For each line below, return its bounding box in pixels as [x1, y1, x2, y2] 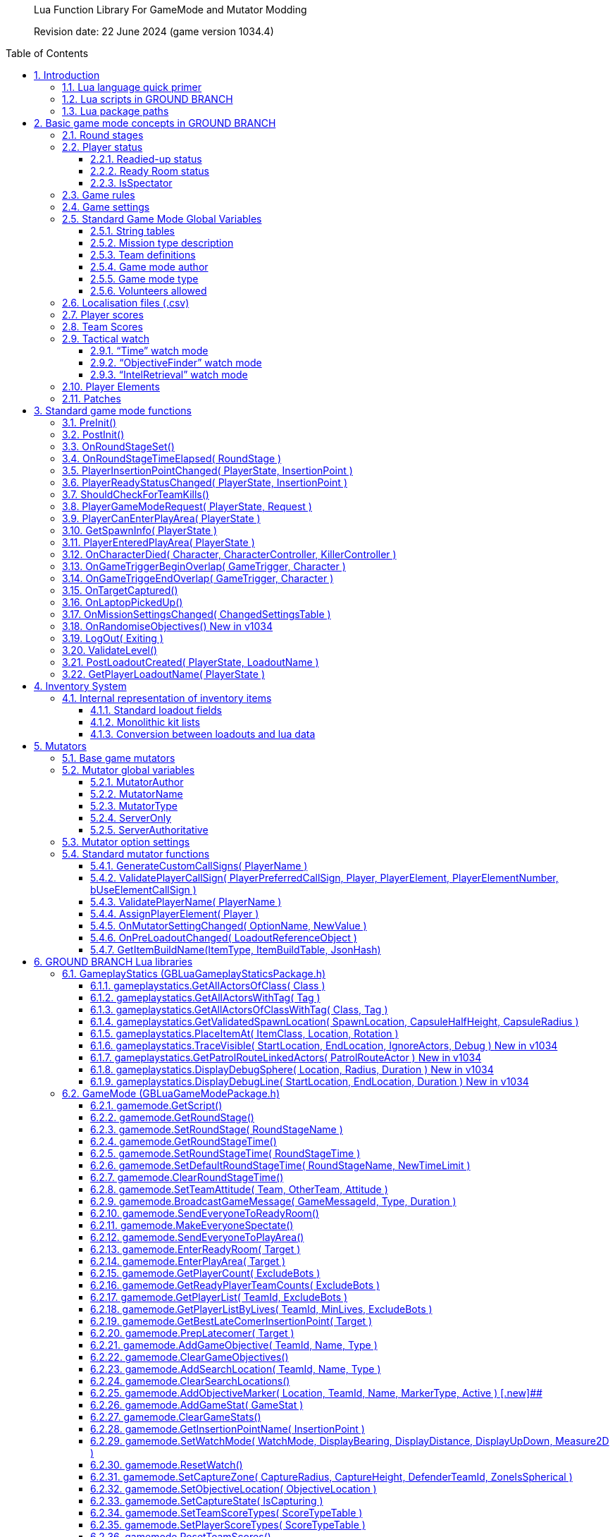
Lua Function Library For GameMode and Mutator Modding [34, 4, 307, 16]
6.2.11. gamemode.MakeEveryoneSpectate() [90, 1219, 294, 1231]
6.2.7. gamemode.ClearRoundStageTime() [90, 1171, 284, 1183]
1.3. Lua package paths [62, 105, 169, 117]
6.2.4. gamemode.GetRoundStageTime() [90, 1135, 277, 1147]
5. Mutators [34, 740, 87, 752]
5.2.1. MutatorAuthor [90, 776, 184, 788]
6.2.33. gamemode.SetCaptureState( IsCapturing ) [90, 1495, 323, 1507]
